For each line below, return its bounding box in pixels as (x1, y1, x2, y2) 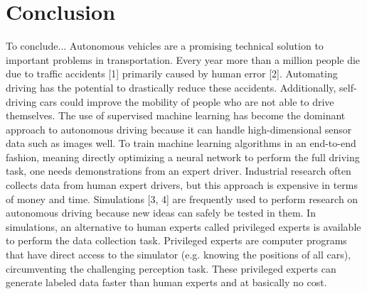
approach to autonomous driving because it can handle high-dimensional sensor (6, 121, 352, 136)
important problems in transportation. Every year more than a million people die (6, 52, 361, 67)
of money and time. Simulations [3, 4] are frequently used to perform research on (6, 191, 358, 206)
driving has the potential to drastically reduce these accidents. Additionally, (6, 80, 336, 94)
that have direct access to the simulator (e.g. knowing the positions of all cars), (6, 247, 351, 262)
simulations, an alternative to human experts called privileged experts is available (6, 219, 361, 234)
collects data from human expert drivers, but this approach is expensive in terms (6, 178, 358, 192)
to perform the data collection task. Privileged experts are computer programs (6, 233, 347, 248)
